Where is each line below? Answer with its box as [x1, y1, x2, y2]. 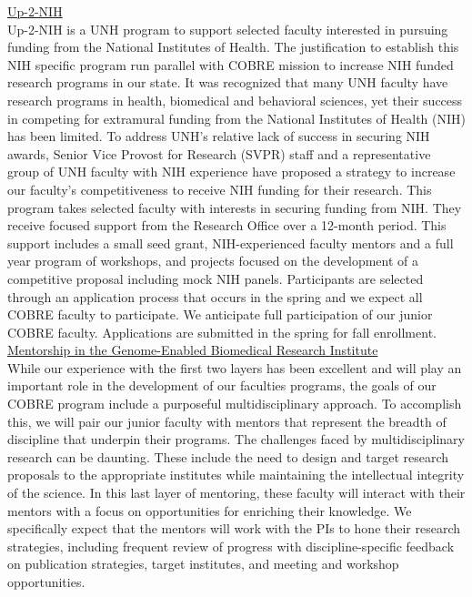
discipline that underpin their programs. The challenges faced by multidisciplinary [7, 430, 466, 449]
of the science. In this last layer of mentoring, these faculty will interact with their [7, 483, 466, 502]
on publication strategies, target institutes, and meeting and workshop [7, 554, 399, 573]
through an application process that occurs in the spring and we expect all [7, 287, 423, 306]
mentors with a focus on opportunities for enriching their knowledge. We [7, 501, 412, 520]
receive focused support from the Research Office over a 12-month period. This [7, 216, 447, 235]
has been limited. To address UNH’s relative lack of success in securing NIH [7, 126, 430, 146]
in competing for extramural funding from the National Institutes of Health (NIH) [7, 108, 466, 127]
